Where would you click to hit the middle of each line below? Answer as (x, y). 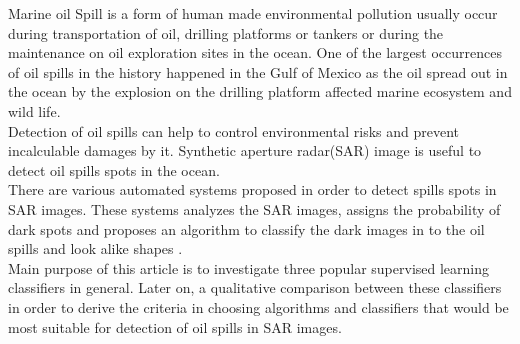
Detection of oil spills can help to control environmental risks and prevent (233, 130)
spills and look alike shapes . (95, 248)
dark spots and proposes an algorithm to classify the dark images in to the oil (246, 228)
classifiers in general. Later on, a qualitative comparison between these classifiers (255, 287)
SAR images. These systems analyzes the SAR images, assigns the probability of (254, 208)
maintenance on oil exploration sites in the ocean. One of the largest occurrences (255, 52)
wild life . (34, 110)
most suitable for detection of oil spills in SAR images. (175, 326)
